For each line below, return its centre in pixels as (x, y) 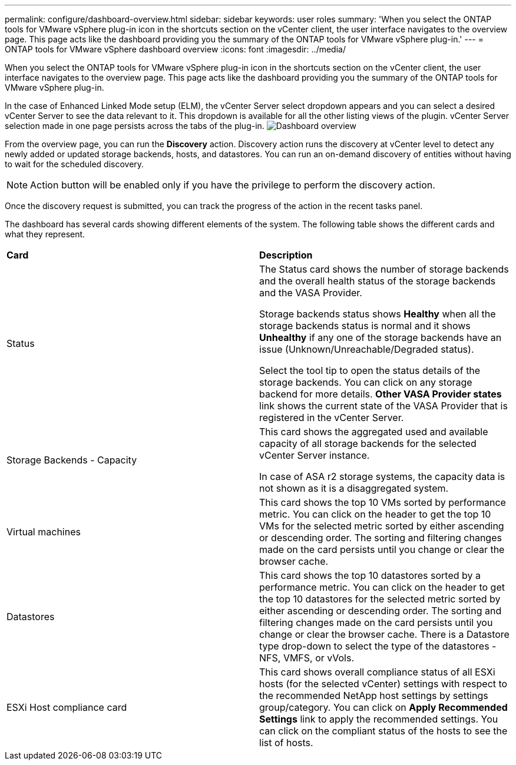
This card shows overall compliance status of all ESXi (377, 672)
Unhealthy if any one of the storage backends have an (381, 337)
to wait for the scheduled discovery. (75, 164)
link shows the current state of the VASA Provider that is (383, 406)
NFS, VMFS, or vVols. (307, 658)
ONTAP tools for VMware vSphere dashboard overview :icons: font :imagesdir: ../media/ (175, 49)
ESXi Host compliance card (67, 707)
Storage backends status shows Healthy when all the (378, 314)
